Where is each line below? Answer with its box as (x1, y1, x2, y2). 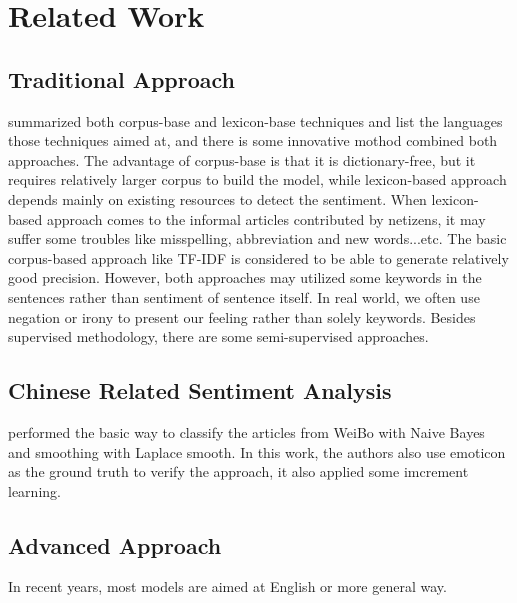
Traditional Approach (8, 63, 235, 94)
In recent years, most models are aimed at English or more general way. (8, 576, 447, 597)
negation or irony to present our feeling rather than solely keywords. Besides (8, 306, 476, 327)
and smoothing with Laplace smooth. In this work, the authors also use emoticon (8, 441, 506, 462)
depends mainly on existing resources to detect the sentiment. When (8, 188, 427, 209)
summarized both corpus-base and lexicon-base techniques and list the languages (8, 110, 503, 131)
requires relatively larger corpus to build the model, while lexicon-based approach (8, 169, 507, 190)
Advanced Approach (8, 529, 222, 560)
